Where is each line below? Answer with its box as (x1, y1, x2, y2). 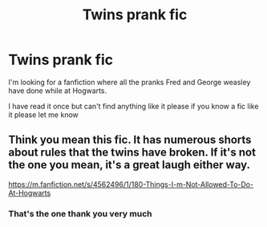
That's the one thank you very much (8, 208, 152, 219)
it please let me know (8, 110, 79, 120)
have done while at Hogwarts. (8, 86, 107, 95)
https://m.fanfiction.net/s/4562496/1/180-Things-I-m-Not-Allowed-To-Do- (8, 179, 254, 189)
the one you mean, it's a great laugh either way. (8, 158, 251, 172)
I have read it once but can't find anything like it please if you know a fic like (8, 101, 259, 111)
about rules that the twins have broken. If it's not (8, 146, 257, 160)
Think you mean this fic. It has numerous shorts (8, 133, 252, 147)
